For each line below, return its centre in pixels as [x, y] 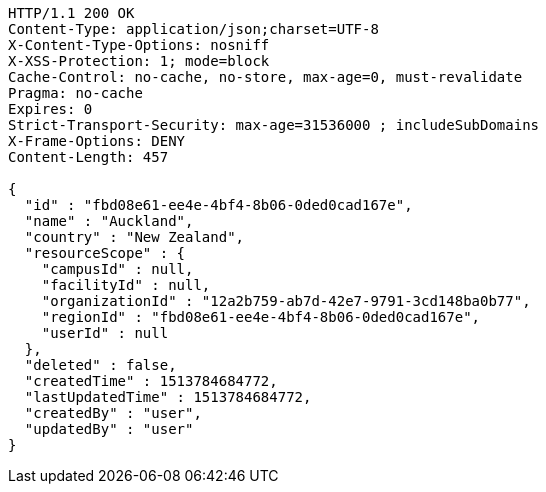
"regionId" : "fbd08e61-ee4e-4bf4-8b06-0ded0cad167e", [261, 317]
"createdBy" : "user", [113, 413]
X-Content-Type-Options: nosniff [139, 45]
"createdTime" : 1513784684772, [151, 381]
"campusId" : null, [117, 269]
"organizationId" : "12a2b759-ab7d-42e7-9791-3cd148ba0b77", [286, 301]
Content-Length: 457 [88, 157]
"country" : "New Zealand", [134, 237]
